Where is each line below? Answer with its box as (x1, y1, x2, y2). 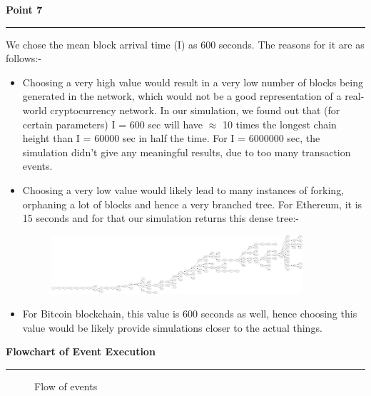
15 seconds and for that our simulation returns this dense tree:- (22, 210, 300, 225)
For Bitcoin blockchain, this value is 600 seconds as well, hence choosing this (22, 306, 357, 321)
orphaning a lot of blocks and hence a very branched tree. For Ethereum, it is (22, 196, 362, 211)
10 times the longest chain (222, 116, 337, 131)
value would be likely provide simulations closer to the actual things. (22, 320, 322, 335)
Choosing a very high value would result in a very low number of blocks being (22, 74, 363, 89)
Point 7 (6, 2, 43, 16)
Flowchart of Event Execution (6, 344, 156, 359)
